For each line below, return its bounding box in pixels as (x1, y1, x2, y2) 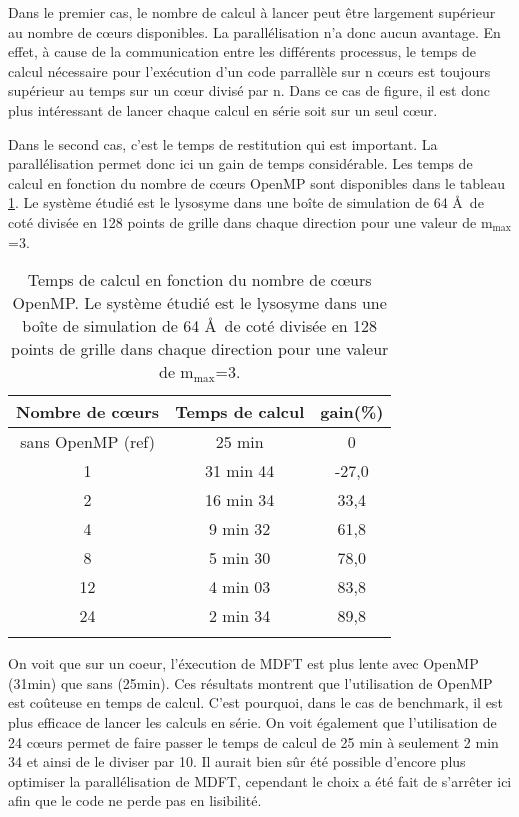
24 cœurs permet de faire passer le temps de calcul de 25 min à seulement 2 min (8, 731, 499, 752)
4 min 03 (209, 575, 271, 599)
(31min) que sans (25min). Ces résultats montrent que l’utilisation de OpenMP (8, 672, 493, 693)
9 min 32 (209, 517, 271, 541)
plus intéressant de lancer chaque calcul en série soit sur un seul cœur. (8, 99, 438, 120)
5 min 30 (209, 546, 271, 570)
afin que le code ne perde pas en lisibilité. (8, 790, 262, 811)
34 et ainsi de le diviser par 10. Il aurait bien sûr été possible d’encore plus (8, 751, 466, 772)
